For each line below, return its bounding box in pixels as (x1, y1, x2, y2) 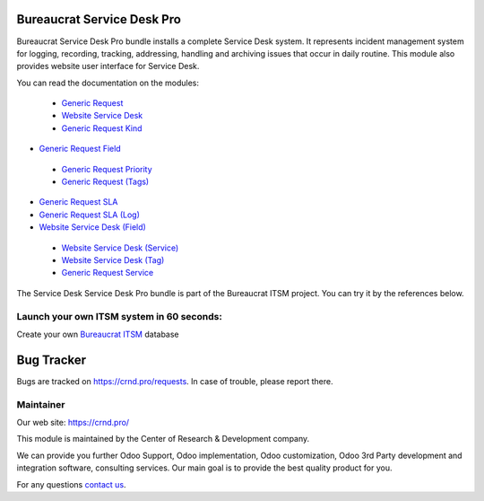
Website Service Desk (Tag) (61, 254, 165, 265)
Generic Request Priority (61, 163, 152, 174)
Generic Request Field (39, 144, 121, 154)
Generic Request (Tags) (61, 176, 150, 188)
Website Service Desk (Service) (61, 242, 179, 253)
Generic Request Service (61, 268, 154, 278)
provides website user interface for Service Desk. (16, 61, 200, 72)
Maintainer (16, 398, 65, 410)
